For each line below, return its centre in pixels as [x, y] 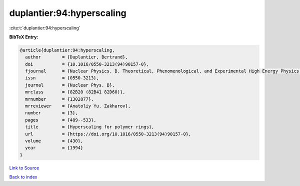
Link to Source [24, 168]
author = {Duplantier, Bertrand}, [77, 57]
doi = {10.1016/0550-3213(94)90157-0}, [87, 64]
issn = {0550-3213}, [62, 78]
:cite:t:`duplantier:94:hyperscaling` [45, 28]
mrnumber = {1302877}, [59, 99]
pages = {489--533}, [61, 120]
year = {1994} [54, 148]
